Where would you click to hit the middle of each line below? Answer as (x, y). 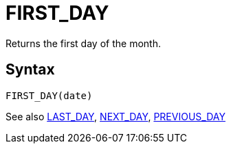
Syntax (30, 70)
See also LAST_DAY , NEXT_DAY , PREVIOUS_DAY (115, 116)
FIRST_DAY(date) (49, 95)
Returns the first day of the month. (83, 43)
